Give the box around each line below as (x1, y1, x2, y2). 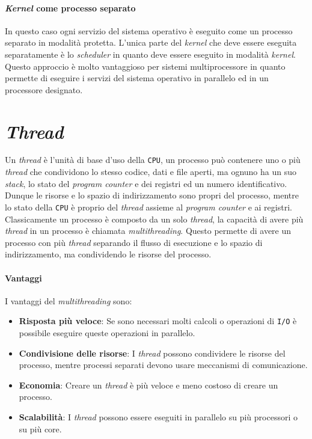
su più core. (19, 422, 62, 435)
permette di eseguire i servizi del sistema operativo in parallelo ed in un (5, 72, 269, 84)
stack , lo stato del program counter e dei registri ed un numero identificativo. (5, 177, 287, 189)
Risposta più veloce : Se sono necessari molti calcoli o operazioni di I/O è (19, 315, 297, 327)
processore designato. (5, 83, 83, 96)
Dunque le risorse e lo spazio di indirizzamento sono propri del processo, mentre (5, 189, 299, 201)
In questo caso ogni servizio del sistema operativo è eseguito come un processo (5, 24, 293, 37)
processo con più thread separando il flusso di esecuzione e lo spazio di (5, 236, 263, 248)
